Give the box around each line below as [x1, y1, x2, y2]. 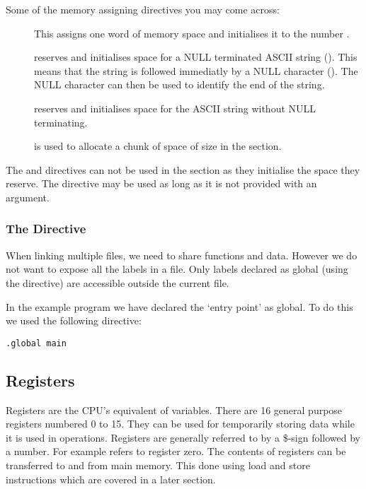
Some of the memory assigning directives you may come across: [6, 2, 280, 16]
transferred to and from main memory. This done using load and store [6, 457, 310, 472]
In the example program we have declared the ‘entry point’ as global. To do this [6, 299, 353, 314]
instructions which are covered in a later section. [6, 471, 216, 486]
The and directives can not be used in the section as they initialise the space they [6, 162, 360, 177]
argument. [6, 189, 50, 204]
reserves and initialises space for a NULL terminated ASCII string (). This [34, 49, 358, 64]
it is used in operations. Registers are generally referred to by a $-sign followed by [6, 430, 361, 444]
